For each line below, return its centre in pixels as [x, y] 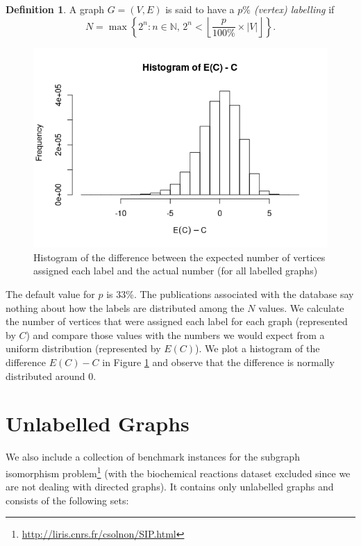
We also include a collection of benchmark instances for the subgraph [153, 457]
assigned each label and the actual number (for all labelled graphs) [176, 271]
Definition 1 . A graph [55, 9]
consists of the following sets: [67, 500]
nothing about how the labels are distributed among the [125, 307]
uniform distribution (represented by [83, 348]
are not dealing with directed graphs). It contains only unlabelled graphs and [170, 487]
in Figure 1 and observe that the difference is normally [218, 362]
